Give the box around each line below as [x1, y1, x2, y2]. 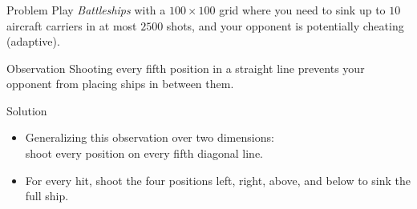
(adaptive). [6, 33, 60, 50]
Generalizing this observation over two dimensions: [25, 129, 274, 146]
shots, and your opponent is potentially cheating [166, 17, 404, 34]
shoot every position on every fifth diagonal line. [25, 145, 264, 162]
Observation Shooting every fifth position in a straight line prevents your [6, 59, 365, 76]
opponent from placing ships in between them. [6, 75, 234, 92]
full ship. [25, 187, 69, 204]
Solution [6, 102, 47, 119]
